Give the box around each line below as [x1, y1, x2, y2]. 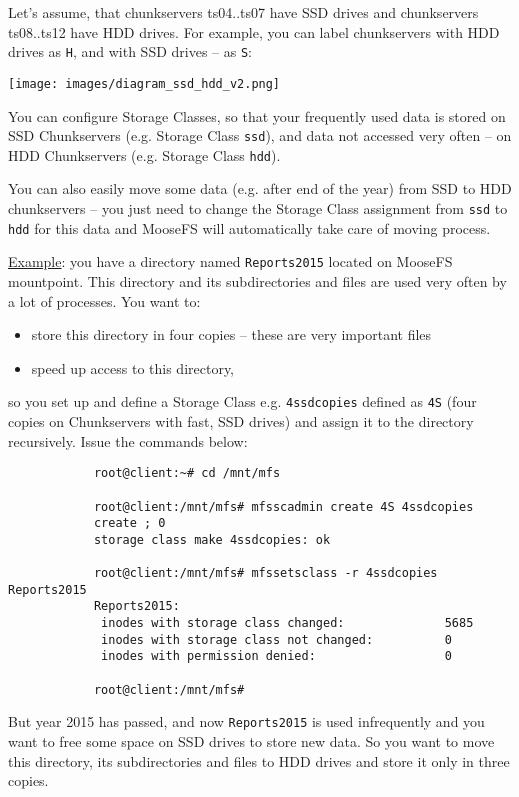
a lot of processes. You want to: [8, 290, 201, 311]
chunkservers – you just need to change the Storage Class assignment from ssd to [8, 198, 508, 218]
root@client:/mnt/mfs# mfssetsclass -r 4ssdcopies [93, 566, 438, 581]
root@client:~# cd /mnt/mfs [93, 466, 281, 481]
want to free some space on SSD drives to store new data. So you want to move [8, 731, 495, 752]
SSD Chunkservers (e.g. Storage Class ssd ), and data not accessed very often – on [8, 125, 512, 146]
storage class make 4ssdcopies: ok [93, 532, 331, 547]
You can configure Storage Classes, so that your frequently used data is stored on [8, 105, 506, 126]
